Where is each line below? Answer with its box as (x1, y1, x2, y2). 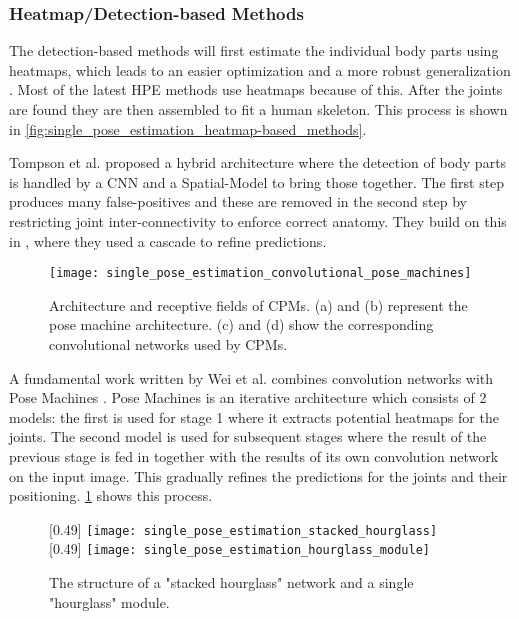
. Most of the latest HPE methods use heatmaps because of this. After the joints (9, 79, 503, 100)
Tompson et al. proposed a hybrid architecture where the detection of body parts (9, 152, 507, 173)
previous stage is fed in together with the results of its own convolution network (9, 445, 499, 466)
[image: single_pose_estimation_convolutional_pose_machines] (49, 266, 472, 281)
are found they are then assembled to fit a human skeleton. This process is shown (9, 99, 508, 119)
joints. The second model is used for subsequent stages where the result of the (9, 426, 487, 447)
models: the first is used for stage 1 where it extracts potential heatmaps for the (9, 406, 499, 427)
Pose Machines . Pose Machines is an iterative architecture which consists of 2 (9, 387, 487, 408)
